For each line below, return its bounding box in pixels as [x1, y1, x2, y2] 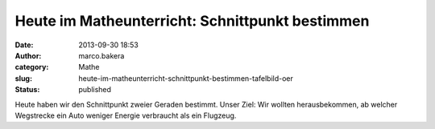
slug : [14, 73, 32, 83]
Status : [14, 85, 40, 95]
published [78, 85, 112, 95]
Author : [14, 50, 42, 60]
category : [14, 62, 49, 72]
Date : [14, 40, 34, 50]
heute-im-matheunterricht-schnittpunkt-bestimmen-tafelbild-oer [78, 73, 294, 83]
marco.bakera [78, 50, 125, 60]
